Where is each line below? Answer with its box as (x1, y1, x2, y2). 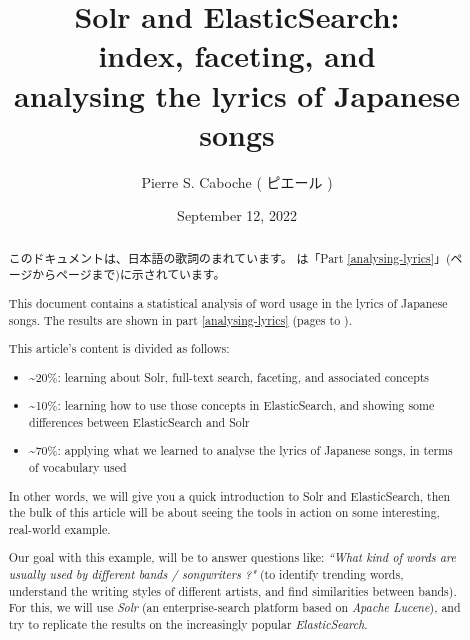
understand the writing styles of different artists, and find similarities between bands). (8, 582, 457, 599)
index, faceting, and (98, 35, 376, 76)
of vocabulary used (29, 459, 127, 476)
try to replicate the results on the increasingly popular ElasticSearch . (8, 616, 368, 633)
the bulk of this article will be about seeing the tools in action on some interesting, (8, 504, 440, 521)
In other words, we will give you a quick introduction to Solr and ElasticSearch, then (8, 487, 451, 504)
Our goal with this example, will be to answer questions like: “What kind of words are (8, 549, 456, 566)
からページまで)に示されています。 (32, 266, 226, 283)
